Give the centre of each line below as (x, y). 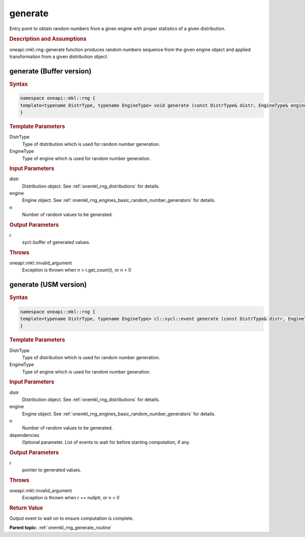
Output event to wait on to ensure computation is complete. (72, 518)
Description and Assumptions (48, 39)
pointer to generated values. (52, 470)
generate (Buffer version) (50, 71)
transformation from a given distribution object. (59, 57)
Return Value (26, 508)
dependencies (24, 435)
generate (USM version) (48, 285)
